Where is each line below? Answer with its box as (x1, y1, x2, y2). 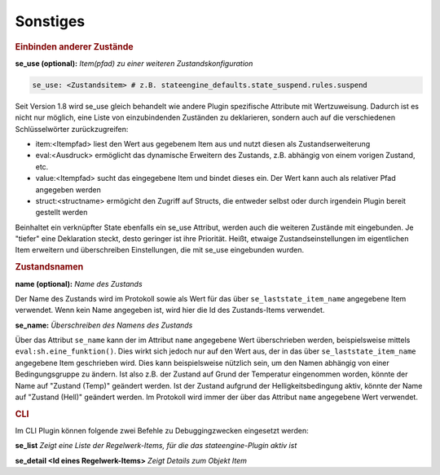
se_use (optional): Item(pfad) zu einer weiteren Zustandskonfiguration (15, 58, 253, 68)
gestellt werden (35, 208, 88, 218)
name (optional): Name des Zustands (15, 279, 143, 288)
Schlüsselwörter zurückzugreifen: (15, 124, 129, 134)
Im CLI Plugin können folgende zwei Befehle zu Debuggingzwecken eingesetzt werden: (15, 426, 309, 436)
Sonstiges (15, 12, 86, 30)
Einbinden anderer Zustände (15, 41, 134, 52)
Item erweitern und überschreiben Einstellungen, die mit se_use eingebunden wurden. (15, 245, 305, 255)
